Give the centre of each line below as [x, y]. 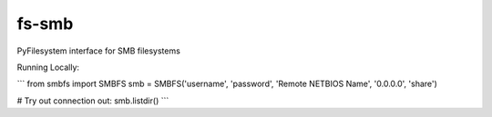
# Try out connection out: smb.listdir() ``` [93, 101]
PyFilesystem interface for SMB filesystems [99, 51]
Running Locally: [48, 67]
